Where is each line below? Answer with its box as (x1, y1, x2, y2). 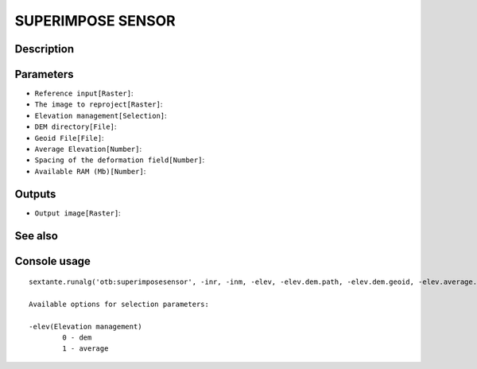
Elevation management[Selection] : (34, 111, 167, 120)
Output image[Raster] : (34, 208, 121, 218)
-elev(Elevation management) (29, 322, 142, 331)
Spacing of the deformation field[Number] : (34, 155, 205, 165)
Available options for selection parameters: (29, 299, 210, 309)
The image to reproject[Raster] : (34, 99, 163, 109)
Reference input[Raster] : (34, 88, 134, 99)
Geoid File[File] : (34, 133, 104, 142)
